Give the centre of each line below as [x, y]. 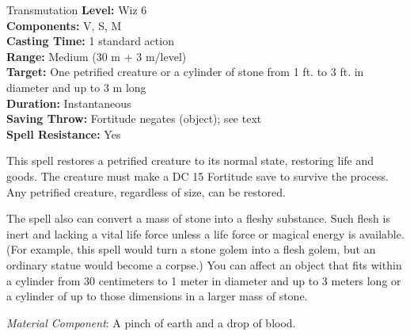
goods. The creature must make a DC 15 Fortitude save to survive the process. [197, 176]
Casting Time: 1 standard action [90, 41]
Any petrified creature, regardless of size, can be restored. [146, 191]
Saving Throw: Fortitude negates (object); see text [134, 118]
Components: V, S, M [64, 25]
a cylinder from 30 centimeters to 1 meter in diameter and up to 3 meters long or [204, 280]
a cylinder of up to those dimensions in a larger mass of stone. [157, 296]
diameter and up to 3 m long [76, 87]
